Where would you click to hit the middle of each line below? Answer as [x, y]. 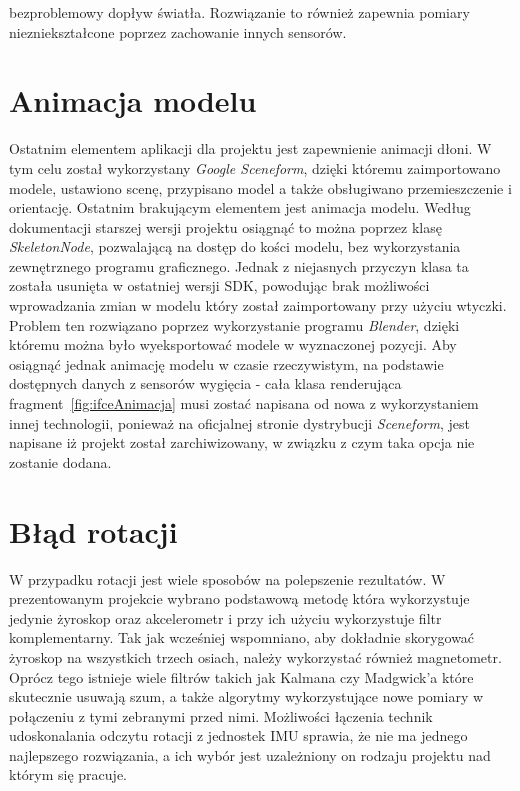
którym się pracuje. [68, 774]
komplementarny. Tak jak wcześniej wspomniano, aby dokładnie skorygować [242, 637]
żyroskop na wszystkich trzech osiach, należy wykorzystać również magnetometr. [255, 656]
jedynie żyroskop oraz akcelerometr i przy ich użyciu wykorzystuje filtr [225, 617]
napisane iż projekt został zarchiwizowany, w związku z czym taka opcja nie [242, 442]
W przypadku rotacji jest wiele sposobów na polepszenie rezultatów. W [227, 578]
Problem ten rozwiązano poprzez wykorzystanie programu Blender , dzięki [234, 324]
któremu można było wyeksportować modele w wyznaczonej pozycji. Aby [233, 344]
